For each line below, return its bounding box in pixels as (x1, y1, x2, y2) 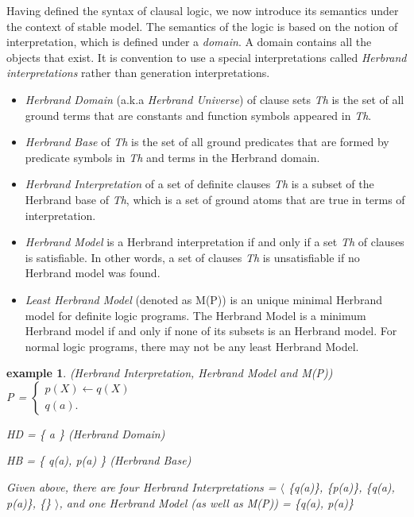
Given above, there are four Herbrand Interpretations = (6, 479, 277, 496)
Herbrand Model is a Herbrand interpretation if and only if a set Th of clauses (25, 233, 404, 250)
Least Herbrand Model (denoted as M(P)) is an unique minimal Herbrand (25, 291, 382, 307)
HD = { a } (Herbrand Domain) (6, 425, 165, 442)
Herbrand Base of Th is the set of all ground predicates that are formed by (25, 133, 389, 150)
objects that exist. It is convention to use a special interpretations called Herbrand (6, 48, 407, 65)
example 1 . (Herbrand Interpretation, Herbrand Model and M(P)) (6, 365, 333, 381)
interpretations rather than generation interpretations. (6, 64, 270, 81)
